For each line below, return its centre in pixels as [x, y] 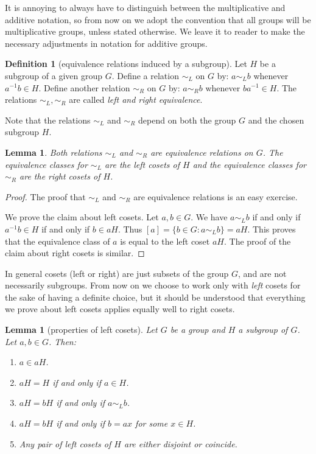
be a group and [198, 330]
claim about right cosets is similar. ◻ [75, 253]
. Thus [130, 229]
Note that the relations [48, 120]
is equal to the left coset [165, 241]
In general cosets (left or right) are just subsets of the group [117, 273]
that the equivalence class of [58, 241]
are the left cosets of [142, 164]
